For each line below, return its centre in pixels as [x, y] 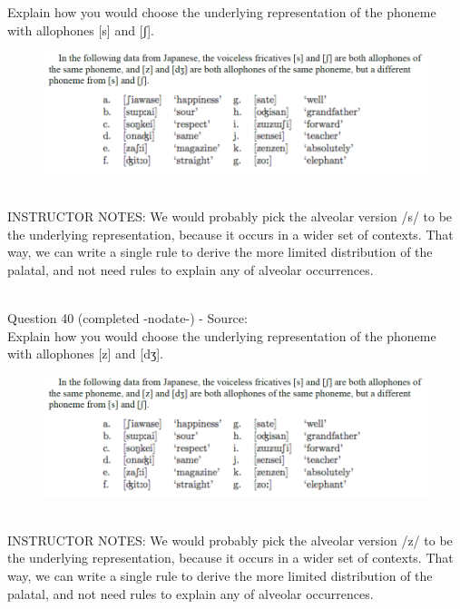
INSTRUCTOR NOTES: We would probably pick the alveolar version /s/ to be [230, 216]
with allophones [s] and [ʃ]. [81, 29]
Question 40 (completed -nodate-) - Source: [127, 318]
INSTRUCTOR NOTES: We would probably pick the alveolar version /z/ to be [230, 540]
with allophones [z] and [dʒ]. [85, 354]
